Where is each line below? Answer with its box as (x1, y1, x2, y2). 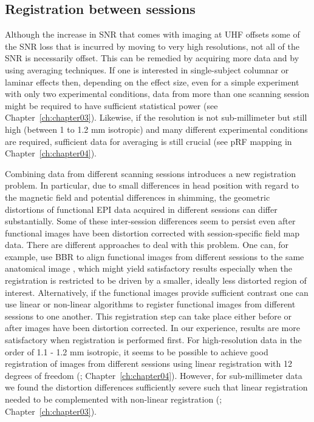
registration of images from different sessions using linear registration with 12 (5, 357, 292, 370)
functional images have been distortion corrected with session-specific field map (5, 226, 300, 239)
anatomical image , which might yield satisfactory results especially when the (5, 262, 292, 275)
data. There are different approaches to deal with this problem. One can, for (5, 238, 289, 251)
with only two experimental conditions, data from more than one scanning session (5, 87, 310, 100)
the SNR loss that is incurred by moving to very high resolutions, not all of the (5, 39, 299, 52)
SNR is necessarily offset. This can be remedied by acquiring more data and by (5, 52, 299, 64)
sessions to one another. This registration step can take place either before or (5, 309, 292, 322)
